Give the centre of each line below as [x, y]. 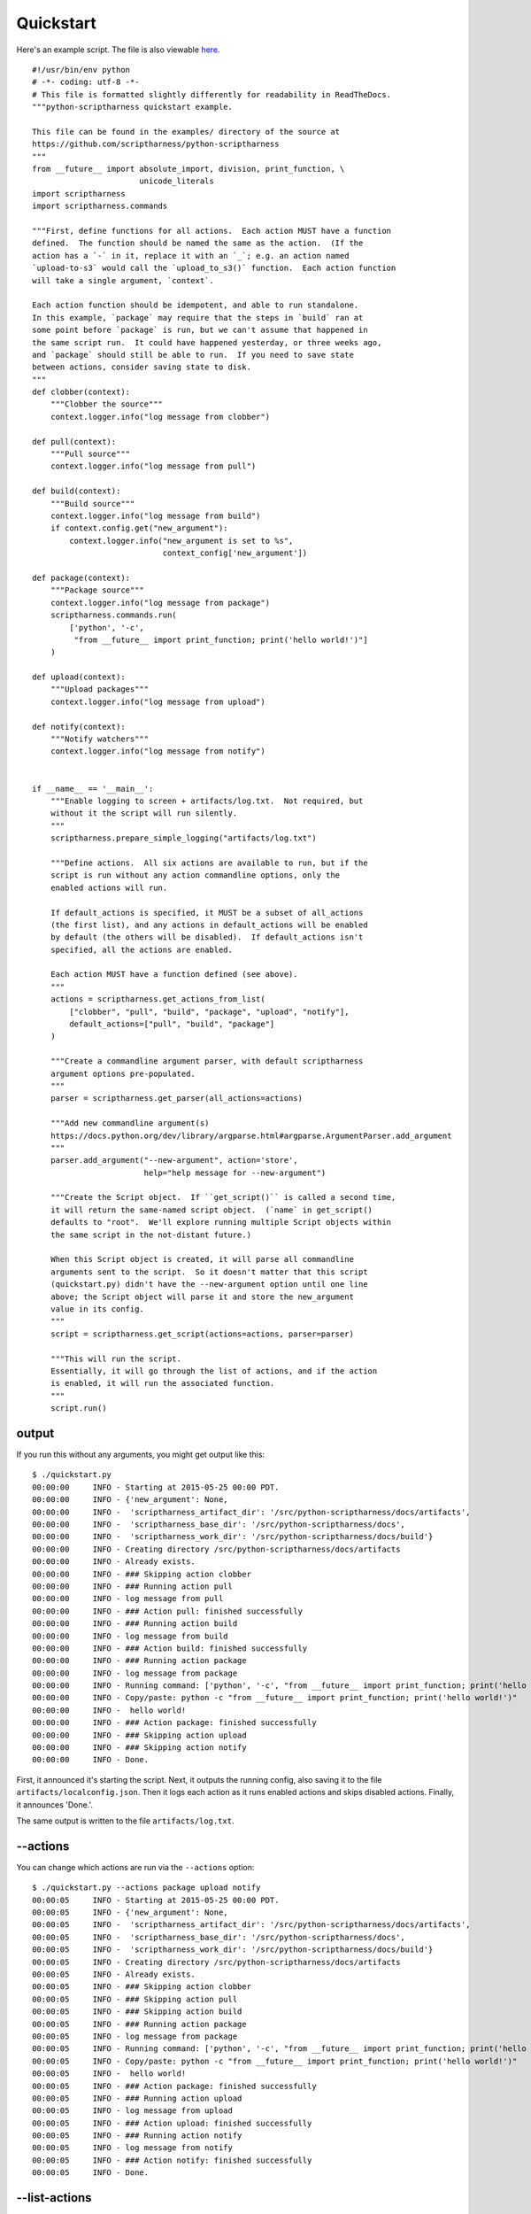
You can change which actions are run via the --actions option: [135, 1867]
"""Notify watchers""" [100, 739]
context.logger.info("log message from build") [155, 516]
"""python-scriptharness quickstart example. [133, 107]
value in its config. [97, 1309]
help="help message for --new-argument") [235, 1173]
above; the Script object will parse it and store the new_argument [202, 1297]
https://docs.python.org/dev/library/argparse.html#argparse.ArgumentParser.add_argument [251, 1135]
